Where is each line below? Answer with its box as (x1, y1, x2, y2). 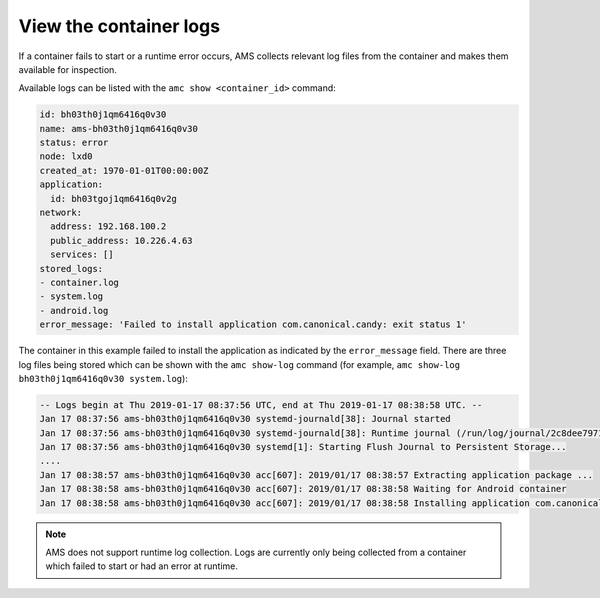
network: (39, 207, 83, 219)
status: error (39, 137, 109, 149)
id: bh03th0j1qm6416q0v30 (39, 109, 167, 120)
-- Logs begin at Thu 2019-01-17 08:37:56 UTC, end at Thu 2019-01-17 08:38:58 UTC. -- (39, 399, 483, 410)
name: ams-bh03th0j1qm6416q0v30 (39, 123, 199, 134)
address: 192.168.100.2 (50, 221, 167, 232)
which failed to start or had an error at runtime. (45, 560, 239, 572)
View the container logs (18, 15, 220, 37)
